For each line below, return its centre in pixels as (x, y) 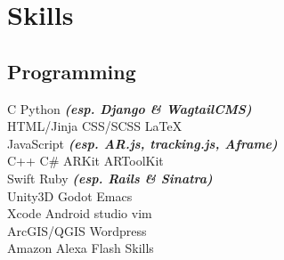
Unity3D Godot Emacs (70, 195)
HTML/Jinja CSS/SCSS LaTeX (95, 126)
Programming (72, 71)
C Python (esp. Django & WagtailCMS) (130, 108)
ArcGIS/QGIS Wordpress (77, 230)
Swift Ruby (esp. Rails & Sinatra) (110, 178)
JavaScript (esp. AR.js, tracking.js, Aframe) (142, 143)
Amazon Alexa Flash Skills (81, 248)
